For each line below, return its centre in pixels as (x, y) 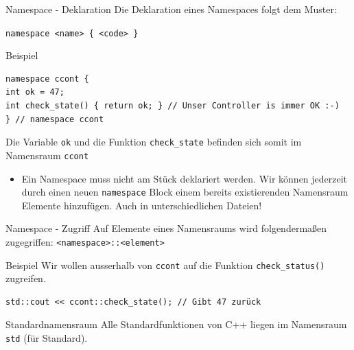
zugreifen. (26, 278)
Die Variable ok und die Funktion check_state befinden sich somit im (154, 142)
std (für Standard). (47, 338)
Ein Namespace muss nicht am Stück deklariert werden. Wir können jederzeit (185, 178)
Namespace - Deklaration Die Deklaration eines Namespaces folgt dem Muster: (171, 9)
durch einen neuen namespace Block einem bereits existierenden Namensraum (185, 192)
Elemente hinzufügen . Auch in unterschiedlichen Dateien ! (142, 205)
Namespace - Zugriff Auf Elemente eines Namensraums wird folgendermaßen (166, 228)
